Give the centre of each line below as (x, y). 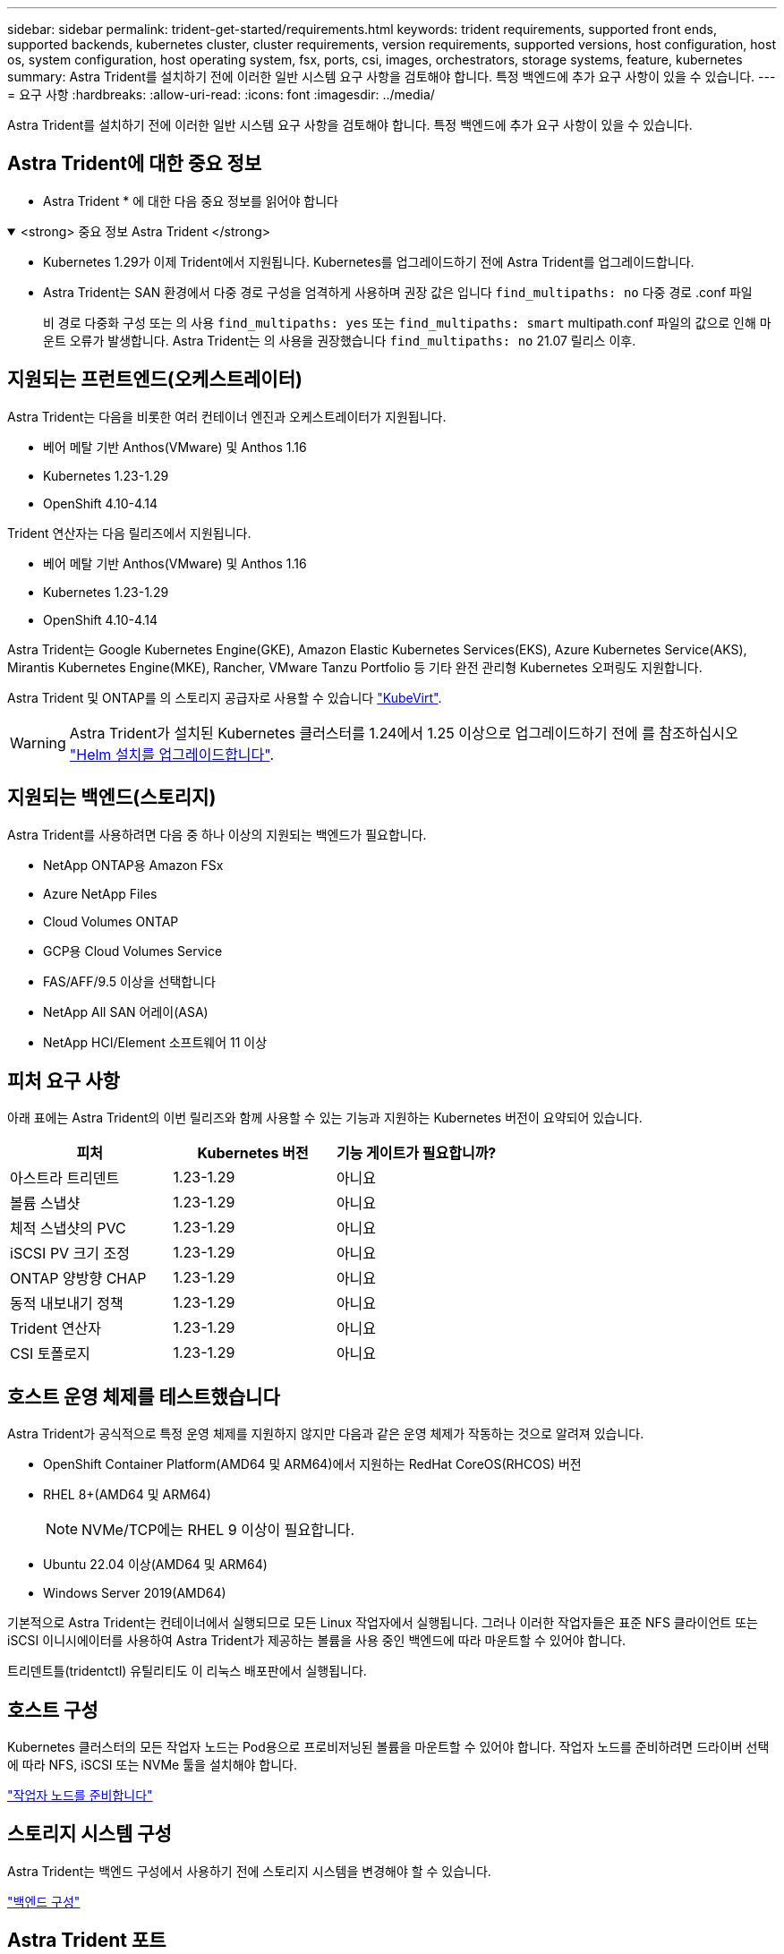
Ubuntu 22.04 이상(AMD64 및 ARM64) (155, 1565)
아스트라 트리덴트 (65, 1178)
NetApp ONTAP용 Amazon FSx (133, 865)
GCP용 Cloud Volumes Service (133, 951)
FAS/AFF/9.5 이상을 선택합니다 (129, 981)
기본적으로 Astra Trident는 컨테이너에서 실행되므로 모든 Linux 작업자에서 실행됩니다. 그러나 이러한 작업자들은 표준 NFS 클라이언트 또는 (383, 1623)
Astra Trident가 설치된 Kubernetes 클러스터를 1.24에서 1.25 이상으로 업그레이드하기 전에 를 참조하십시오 (404, 733)
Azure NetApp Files (100, 893)
